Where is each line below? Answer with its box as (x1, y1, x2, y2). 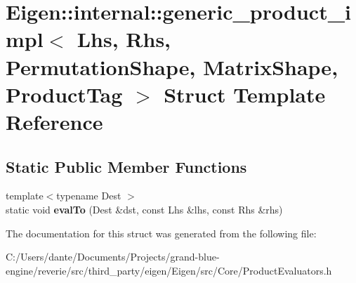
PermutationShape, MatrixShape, (6, 52, 338, 81)
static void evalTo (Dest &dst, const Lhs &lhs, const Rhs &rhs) (6, 202, 283, 216)
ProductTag (6, 79, 123, 108)
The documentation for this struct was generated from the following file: (6, 225, 317, 240)
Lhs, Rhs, (77, 25, 171, 53)
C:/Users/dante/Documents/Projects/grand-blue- (6, 249, 220, 264)
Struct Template (164, 79, 326, 108)
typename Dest (56, 188, 121, 203)
